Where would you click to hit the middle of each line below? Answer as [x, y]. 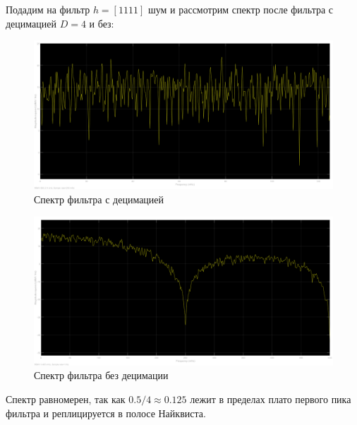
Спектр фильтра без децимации [101, 375]
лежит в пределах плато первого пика [271, 399]
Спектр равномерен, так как [66, 399]
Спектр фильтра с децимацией [99, 199]
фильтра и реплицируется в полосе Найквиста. [106, 413]
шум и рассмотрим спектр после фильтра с [241, 9]
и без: [102, 23]
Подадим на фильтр [48, 9]
